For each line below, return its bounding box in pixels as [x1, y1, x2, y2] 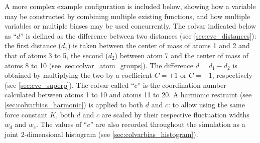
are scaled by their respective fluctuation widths [101, 109, 249, 119]
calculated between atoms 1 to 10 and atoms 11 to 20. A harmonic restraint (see [5, 89, 252, 100]
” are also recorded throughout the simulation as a [90, 119, 245, 129]
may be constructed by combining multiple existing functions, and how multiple [5, 11, 250, 21]
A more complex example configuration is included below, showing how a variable [5, 1, 256, 11]
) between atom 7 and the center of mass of [114, 50, 248, 60]
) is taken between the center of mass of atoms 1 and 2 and [67, 40, 250, 51]
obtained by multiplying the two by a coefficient [5, 70, 152, 80]
